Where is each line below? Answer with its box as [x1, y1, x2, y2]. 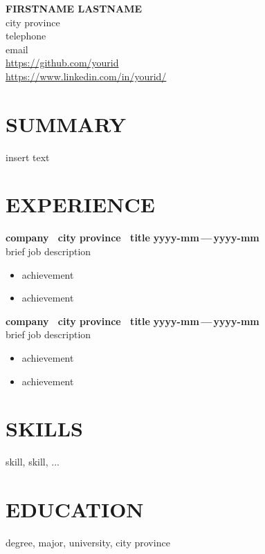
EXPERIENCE [6, 190, 155, 219]
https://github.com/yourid [6, 55, 119, 70]
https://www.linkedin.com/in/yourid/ [6, 68, 167, 83]
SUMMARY [6, 109, 126, 138]
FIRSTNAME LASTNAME [6, 1, 143, 15]
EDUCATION [6, 495, 144, 524]
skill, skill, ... [6, 454, 60, 469]
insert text [6, 149, 50, 164]
